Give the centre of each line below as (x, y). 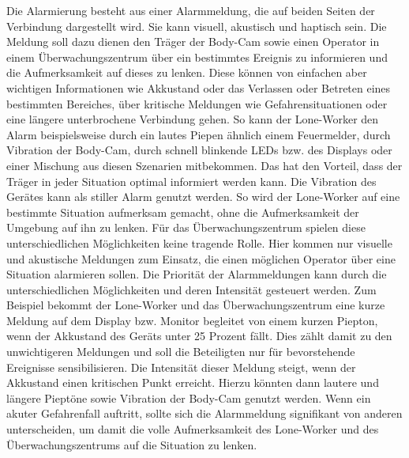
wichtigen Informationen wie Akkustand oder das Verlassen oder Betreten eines (199, 87)
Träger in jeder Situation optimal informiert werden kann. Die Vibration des (191, 181)
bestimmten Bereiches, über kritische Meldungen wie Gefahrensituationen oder (197, 103)
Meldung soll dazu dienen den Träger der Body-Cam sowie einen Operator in (193, 42)
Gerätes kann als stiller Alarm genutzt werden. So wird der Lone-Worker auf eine (203, 197)
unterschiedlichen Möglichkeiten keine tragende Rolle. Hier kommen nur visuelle (199, 242)
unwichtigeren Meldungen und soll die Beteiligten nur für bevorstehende (181, 352)
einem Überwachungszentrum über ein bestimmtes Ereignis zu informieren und (197, 57)
